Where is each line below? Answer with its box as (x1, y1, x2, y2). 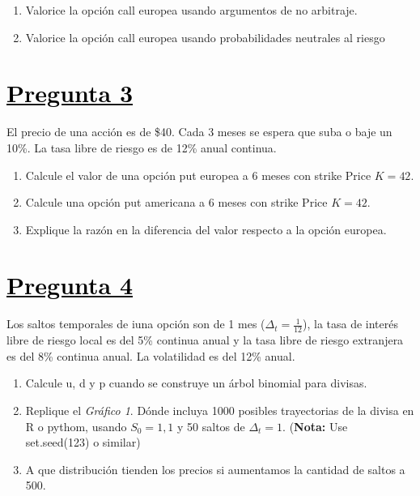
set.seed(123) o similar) (25, 434, 141, 451)
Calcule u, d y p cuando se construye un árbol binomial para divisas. (25, 374, 367, 391)
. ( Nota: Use (282, 417, 348, 434)
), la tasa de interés (303, 315, 399, 332)
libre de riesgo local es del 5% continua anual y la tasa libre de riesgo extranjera (6, 331, 404, 348)
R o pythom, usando (25, 417, 127, 434)
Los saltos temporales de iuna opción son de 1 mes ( (6, 315, 265, 332)
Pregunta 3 (6, 76, 134, 109)
